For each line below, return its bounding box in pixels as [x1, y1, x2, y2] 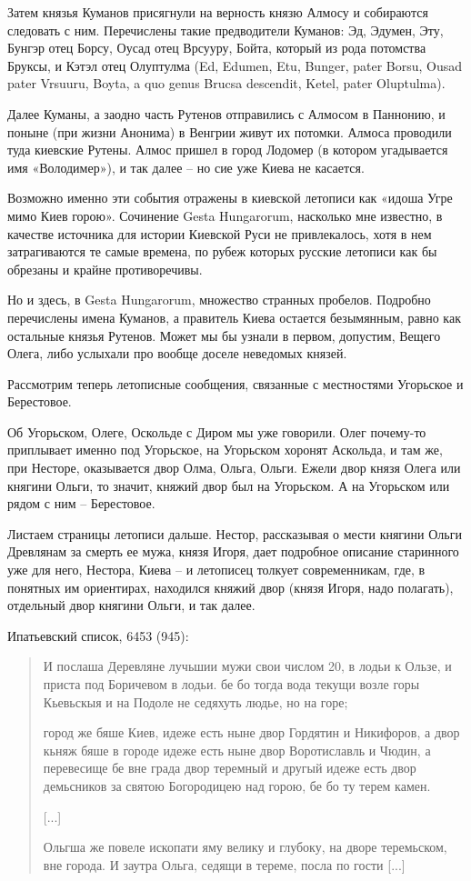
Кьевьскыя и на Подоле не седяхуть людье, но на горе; [43, 692, 348, 711]
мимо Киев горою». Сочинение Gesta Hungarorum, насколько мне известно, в [7, 205, 443, 225]
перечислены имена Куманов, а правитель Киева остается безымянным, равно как [7, 307, 461, 326]
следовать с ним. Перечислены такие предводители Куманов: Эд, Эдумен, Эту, [7, 20, 444, 39]
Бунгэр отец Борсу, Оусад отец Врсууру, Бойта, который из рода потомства [7, 38, 426, 57]
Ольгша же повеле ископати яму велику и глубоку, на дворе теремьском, [43, 837, 447, 856]
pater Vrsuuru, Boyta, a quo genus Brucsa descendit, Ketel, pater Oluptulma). [7, 74, 446, 93]
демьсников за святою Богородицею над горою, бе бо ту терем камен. [43, 776, 431, 795]
